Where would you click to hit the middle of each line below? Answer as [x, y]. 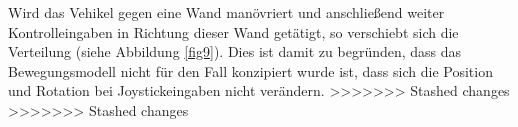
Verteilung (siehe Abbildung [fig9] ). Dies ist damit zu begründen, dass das [235, 51]
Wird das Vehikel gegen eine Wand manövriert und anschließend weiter [226, 12]
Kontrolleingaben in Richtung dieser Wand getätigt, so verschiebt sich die [233, 31]
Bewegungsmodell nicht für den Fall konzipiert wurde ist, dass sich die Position [250, 70]
